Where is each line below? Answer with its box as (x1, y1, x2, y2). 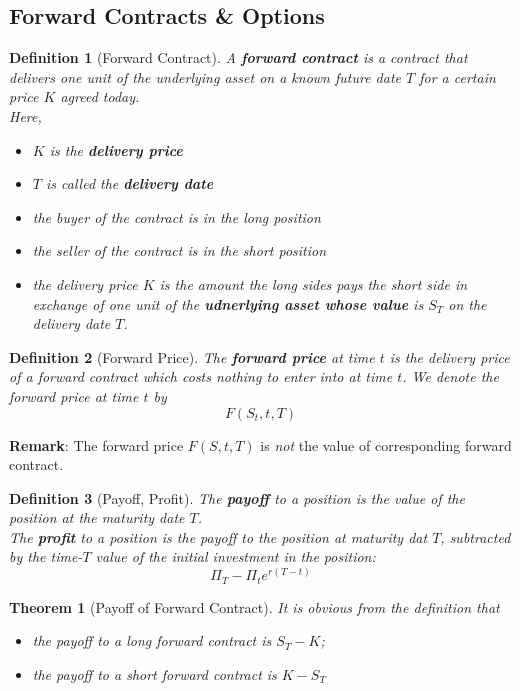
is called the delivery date (45, 173, 214, 194)
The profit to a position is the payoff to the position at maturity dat (9, 526, 428, 547)
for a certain (419, 66, 496, 87)
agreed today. (60, 86, 140, 107)
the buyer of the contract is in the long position (32, 206, 321, 227)
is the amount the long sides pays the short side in (159, 273, 468, 294)
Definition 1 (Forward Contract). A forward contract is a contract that (9, 47, 468, 68)
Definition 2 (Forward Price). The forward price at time (9, 346, 375, 367)
